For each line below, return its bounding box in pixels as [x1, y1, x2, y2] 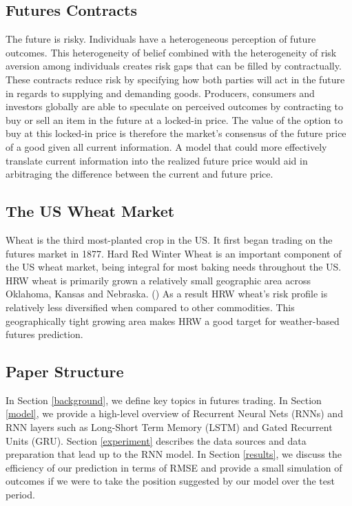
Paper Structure [6, 361, 124, 382]
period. [6, 487, 35, 502]
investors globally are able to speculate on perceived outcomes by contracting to [6, 99, 344, 114]
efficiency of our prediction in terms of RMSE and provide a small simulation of [6, 460, 342, 474]
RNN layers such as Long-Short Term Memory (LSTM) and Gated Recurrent [6, 420, 333, 434]
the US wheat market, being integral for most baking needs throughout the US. [6, 260, 342, 274]
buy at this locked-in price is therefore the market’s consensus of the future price [6, 126, 346, 140]
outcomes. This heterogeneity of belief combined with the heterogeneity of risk [6, 45, 337, 59]
